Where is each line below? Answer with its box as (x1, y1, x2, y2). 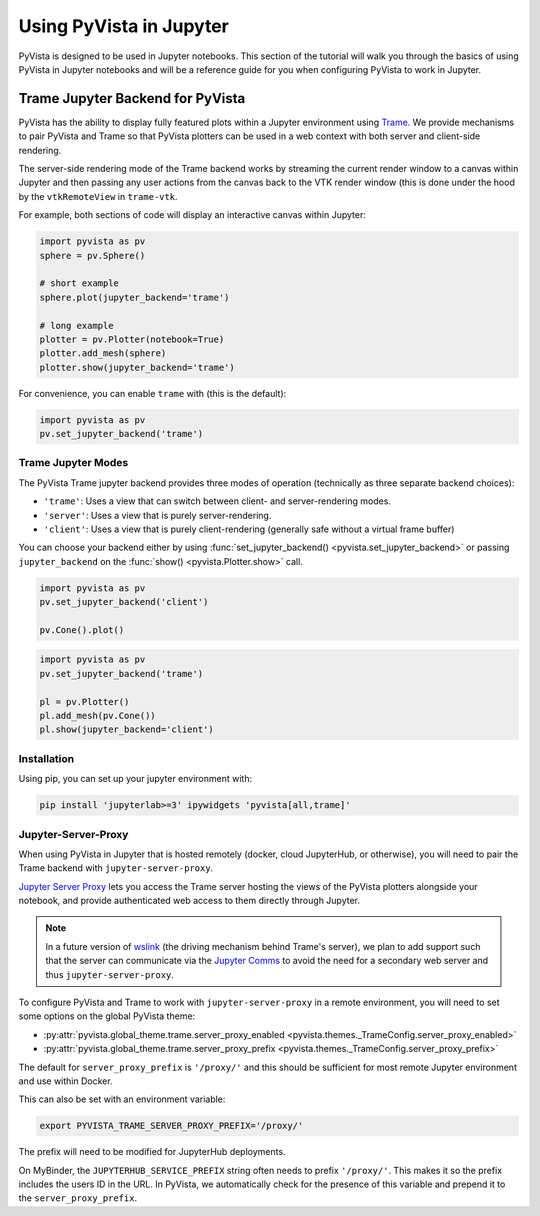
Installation (18, 751, 75, 765)
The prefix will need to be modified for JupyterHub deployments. (18, 1146, 286, 1158)
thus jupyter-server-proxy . (45, 968, 175, 980)
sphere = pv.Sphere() (39, 250, 146, 261)
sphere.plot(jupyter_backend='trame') (39, 291, 230, 303)
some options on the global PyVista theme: (18, 1010, 196, 1022)
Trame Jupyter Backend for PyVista (18, 90, 246, 107)
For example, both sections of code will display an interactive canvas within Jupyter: (18, 209, 367, 221)
